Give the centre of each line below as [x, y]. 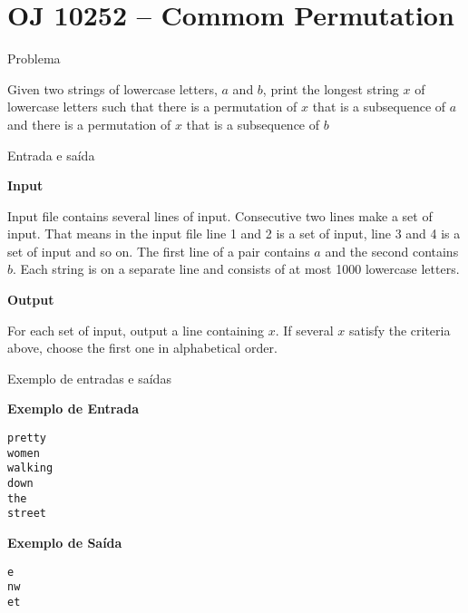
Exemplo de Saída [65, 542]
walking [30, 468]
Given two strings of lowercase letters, [112, 88]
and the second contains [392, 251]
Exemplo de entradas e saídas [89, 378]
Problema [34, 58]
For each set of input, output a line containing [136, 330]
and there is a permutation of [89, 124]
